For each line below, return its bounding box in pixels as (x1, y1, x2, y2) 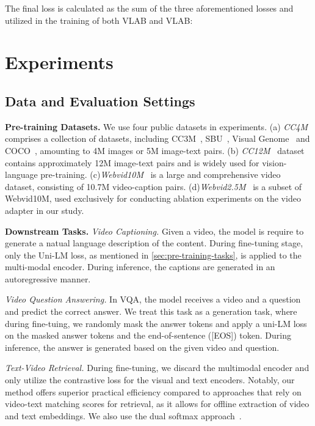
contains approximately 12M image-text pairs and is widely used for (5, 156, 259, 169)
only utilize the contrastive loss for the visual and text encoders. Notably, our (5, 373, 295, 386)
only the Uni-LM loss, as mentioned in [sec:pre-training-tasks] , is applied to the (5, 248, 302, 261)
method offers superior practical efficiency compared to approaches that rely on (5, 385, 302, 398)
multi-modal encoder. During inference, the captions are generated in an (5, 260, 275, 273)
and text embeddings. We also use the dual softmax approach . (5, 409, 242, 422)
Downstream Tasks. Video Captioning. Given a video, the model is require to (5, 224, 304, 237)
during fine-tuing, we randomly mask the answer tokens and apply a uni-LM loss (5, 317, 307, 329)
